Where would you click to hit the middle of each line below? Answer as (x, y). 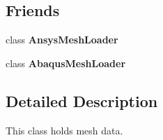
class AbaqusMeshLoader (66, 63)
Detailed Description (82, 100)
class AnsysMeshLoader (62, 40)
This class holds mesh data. (64, 130)
